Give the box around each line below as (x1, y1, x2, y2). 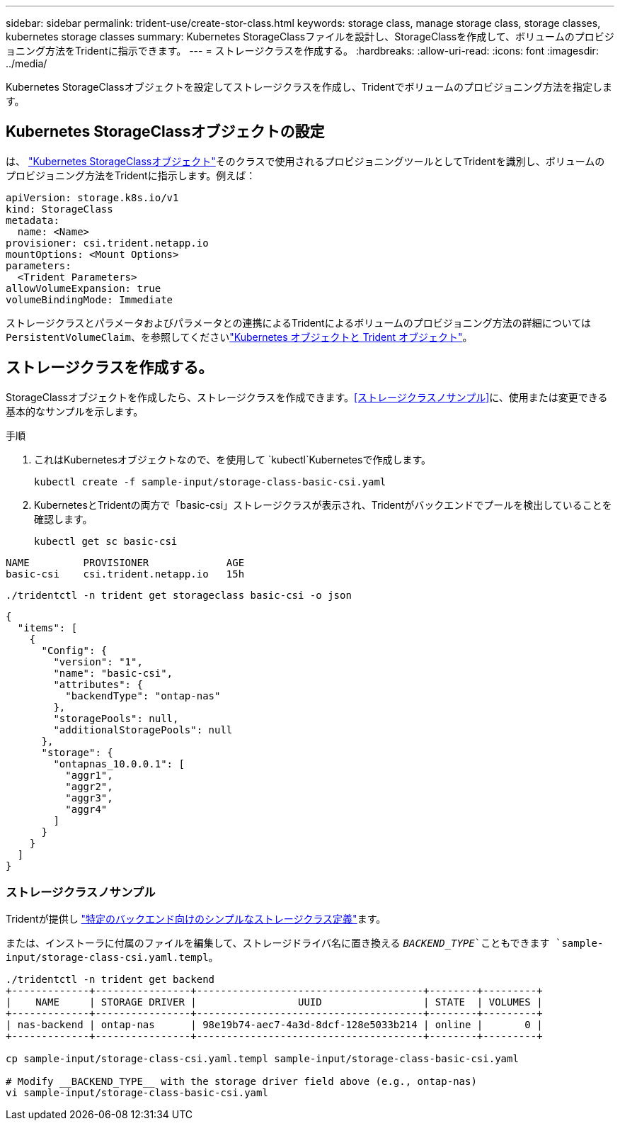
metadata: (6, 214, 59, 226)
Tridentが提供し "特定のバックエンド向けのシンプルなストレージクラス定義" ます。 (6, 913, 386, 925)
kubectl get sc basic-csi (34, 535, 178, 547)
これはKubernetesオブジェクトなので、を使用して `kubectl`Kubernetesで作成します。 (34, 453, 431, 466)
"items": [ (17, 621, 78, 634)
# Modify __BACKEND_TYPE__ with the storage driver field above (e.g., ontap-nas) (6, 1076, 477, 1088)
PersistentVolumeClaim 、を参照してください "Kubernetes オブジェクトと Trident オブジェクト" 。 (6, 330, 473, 343)
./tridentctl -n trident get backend (6, 974, 215, 986)
